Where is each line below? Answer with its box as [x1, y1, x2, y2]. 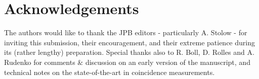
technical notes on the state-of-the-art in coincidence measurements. [4, 66, 215, 77]
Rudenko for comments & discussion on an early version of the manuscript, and [4, 56, 250, 67]
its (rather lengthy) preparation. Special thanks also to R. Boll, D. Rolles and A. [4, 47, 254, 57]
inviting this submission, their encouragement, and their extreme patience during [4, 37, 255, 47]
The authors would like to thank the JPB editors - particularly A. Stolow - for [4, 27, 247, 38]
